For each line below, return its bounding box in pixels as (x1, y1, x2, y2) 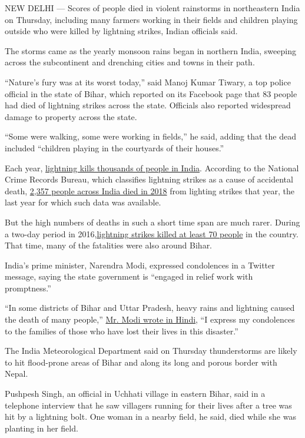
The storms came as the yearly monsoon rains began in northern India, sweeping (5, 44, 296, 57)
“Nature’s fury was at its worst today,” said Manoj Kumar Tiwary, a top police (5, 75, 291, 88)
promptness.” (5, 281, 51, 294)
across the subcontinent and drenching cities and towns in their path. (5, 56, 255, 68)
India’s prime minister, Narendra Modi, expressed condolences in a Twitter (5, 258, 275, 271)
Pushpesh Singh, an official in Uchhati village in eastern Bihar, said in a (5, 387, 266, 400)
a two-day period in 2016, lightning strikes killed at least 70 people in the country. (5, 227, 299, 240)
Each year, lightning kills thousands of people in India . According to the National (5, 161, 299, 174)
